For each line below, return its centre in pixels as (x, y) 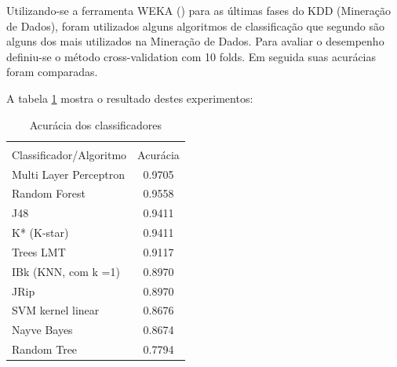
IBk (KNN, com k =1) (66, 271)
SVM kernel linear (56, 310)
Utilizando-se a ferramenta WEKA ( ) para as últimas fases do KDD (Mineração (198, 10)
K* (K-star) (40, 233)
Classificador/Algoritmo (69, 154)
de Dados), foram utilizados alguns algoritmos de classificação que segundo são (195, 25)
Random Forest (49, 193)
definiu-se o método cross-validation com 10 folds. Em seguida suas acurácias (191, 56)
